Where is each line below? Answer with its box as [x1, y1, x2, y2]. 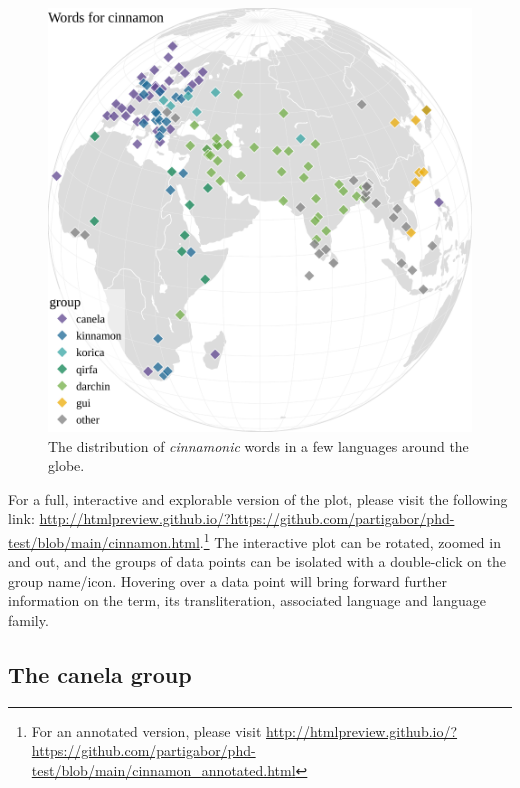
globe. [48, 455, 85, 476]
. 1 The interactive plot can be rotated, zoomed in [199, 528, 501, 552]
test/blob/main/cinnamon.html [8, 531, 200, 552]
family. [8, 610, 49, 630]
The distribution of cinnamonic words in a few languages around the [48, 435, 469, 456]
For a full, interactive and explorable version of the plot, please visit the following [8, 488, 508, 509]
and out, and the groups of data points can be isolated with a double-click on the [8, 551, 507, 572]
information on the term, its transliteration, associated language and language [8, 590, 487, 611]
